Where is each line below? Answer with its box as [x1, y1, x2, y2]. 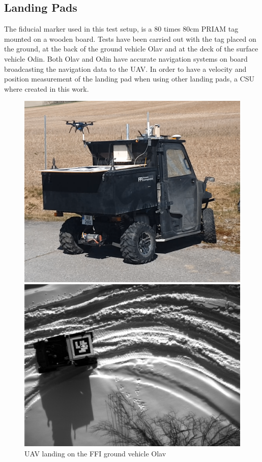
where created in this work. [4, 83, 89, 94]
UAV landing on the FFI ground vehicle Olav [24, 448, 166, 458]
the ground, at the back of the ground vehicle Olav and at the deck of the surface [4, 43, 258, 54]
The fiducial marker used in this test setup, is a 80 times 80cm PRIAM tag [4, 23, 239, 34]
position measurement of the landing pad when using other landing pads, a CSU [4, 73, 255, 84]
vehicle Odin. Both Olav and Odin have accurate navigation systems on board [4, 53, 248, 64]
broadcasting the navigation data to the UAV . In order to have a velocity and [4, 63, 247, 74]
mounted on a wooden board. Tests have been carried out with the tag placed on [4, 33, 256, 44]
